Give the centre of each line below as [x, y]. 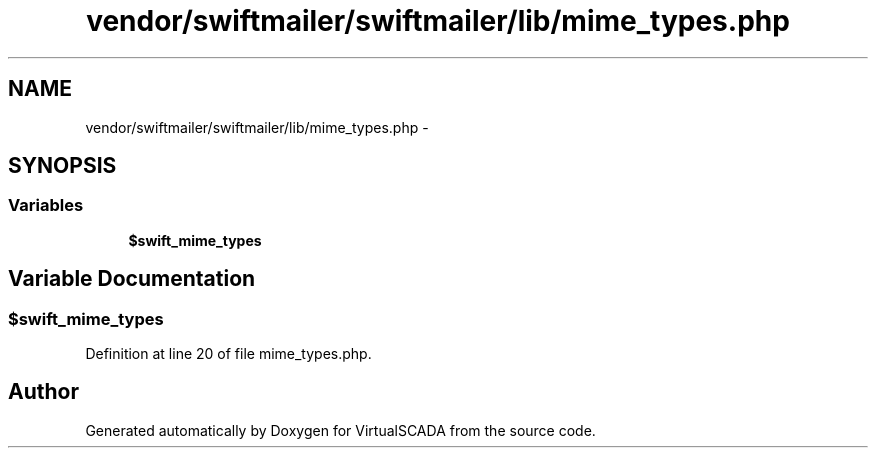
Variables [46, 205]
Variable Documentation [132, 279]
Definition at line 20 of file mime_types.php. [228, 354]
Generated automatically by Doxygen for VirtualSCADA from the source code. [340, 430]
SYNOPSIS [62, 166]
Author [43, 392]
